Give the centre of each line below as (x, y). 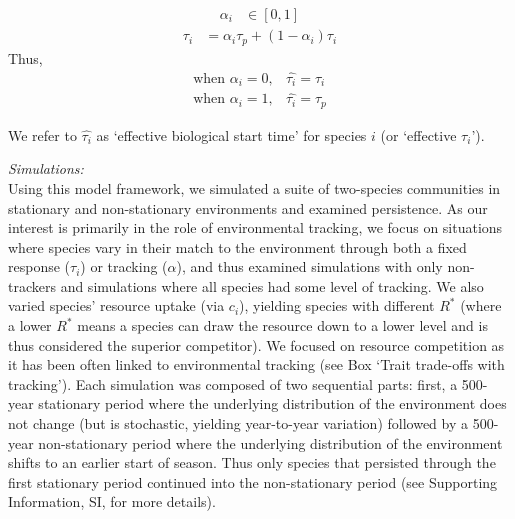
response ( (39, 266)
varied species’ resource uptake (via (116, 305)
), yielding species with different (337, 305)
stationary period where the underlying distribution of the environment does (272, 403)
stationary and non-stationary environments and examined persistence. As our (248, 207)
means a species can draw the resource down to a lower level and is (282, 325)
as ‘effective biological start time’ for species (231, 134)
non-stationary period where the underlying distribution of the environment (270, 442)
